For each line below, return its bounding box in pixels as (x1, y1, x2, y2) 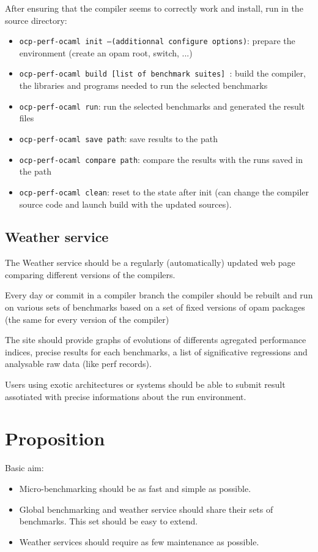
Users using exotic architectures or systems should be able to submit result (5, 378, 286, 391)
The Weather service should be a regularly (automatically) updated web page (5, 256, 295, 269)
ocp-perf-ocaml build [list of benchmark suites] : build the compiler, (19, 67, 306, 80)
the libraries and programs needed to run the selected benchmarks (19, 79, 268, 92)
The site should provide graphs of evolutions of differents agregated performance (5, 333, 306, 346)
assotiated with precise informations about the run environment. (5, 390, 246, 403)
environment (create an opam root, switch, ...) (19, 46, 193, 59)
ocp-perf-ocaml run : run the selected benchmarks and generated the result (19, 99, 305, 112)
